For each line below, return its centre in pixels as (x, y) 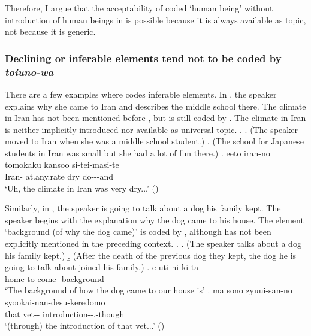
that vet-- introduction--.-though (65, 314)
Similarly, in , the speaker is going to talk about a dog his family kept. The (143, 208)
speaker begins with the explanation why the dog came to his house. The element (154, 220)
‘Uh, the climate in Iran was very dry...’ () (82, 188)
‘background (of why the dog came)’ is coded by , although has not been (138, 231)
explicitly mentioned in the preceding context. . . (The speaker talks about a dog (153, 243)
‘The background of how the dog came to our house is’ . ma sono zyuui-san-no (149, 290)
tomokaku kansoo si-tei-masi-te (62, 164)
